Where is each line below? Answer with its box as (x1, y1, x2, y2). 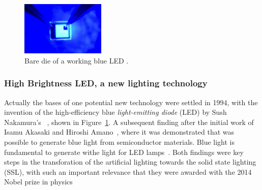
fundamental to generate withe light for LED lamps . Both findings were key (4, 146, 244, 157)
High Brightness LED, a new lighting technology (4, 77, 208, 89)
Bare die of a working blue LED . (24, 55, 129, 66)
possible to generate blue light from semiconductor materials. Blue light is (4, 136, 235, 147)
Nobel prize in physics (4, 176, 73, 187)
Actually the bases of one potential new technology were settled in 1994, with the (4, 97, 258, 107)
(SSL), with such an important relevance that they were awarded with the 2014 (4, 166, 252, 177)
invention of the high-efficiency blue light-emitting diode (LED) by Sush (4, 107, 227, 117)
